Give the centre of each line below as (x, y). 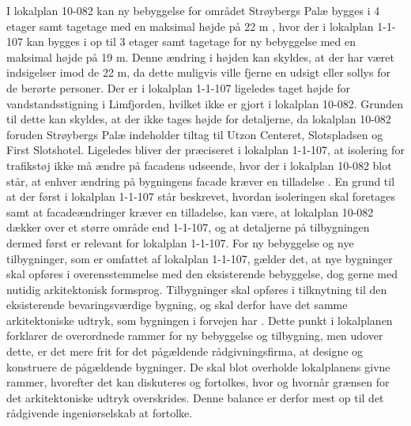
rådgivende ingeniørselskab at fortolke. (100, 413)
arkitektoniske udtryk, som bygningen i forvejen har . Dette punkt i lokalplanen (200, 320)
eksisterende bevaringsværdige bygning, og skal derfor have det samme (177, 305)
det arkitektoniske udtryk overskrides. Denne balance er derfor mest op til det (195, 397)
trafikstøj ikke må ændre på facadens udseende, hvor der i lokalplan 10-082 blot (199, 165)
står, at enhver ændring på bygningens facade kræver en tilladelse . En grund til (201, 181)
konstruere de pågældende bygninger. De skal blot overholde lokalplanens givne (198, 366)
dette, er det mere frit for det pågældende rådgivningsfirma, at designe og (185, 351)
